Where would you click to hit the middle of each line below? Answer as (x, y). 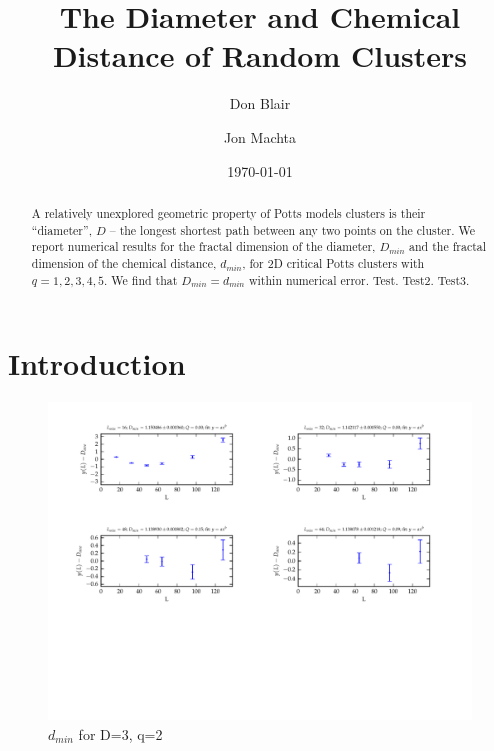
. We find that (141, 279)
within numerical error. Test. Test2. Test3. (359, 279)
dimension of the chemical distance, (124, 262)
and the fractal (448, 246)
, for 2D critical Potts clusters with (333, 262)
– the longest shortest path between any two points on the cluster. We (292, 229)
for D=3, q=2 (120, 733)
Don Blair (260, 103)
